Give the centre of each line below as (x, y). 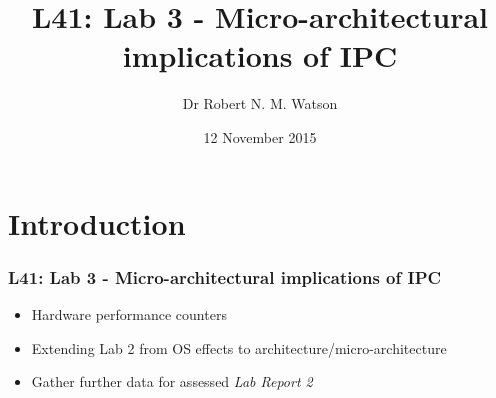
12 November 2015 (260, 136)
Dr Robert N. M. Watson (260, 103)
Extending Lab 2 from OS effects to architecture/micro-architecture (239, 347)
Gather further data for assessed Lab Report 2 (172, 381)
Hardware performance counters (129, 313)
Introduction (97, 222)
